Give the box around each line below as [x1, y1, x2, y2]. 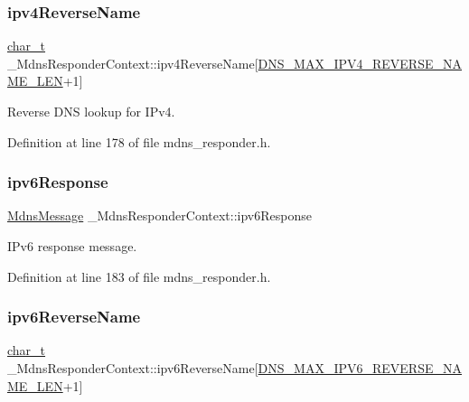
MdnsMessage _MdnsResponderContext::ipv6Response [7, 206, 312, 225]
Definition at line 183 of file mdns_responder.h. [7, 266, 271, 285]
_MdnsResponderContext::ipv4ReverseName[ [7, 53, 258, 72]
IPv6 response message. [7, 237, 137, 255]
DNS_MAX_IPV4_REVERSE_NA [258, 53, 462, 72]
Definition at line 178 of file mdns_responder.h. [7, 132, 271, 151]
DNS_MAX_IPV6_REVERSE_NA [258, 359, 462, 377]
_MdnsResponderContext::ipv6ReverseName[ [7, 359, 258, 377]
